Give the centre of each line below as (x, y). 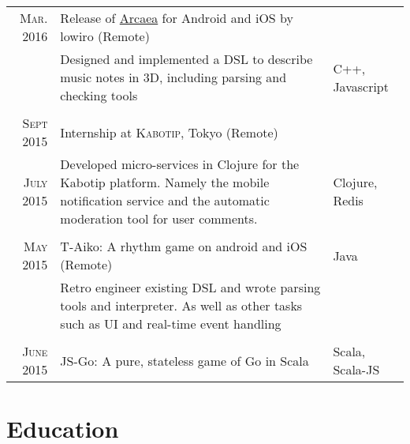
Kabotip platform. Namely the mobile (165, 182)
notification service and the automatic (165, 200)
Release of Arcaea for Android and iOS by (177, 18)
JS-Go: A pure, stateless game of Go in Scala (184, 360)
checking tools (99, 95)
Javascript (361, 86)
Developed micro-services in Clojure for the (180, 164)
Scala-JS (356, 369)
